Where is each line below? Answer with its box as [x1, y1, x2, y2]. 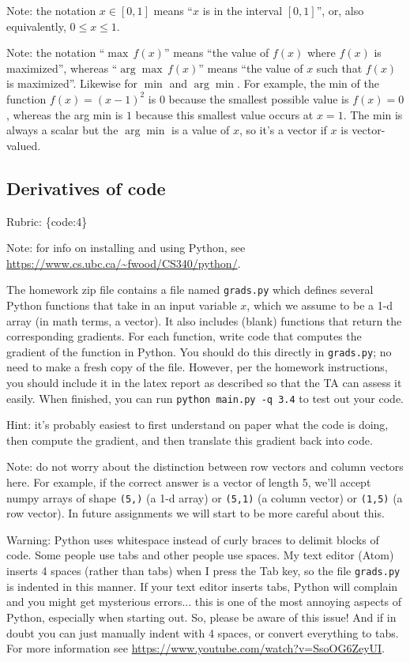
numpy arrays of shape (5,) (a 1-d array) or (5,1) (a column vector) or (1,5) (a [6, 489, 403, 506]
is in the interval [202, 2, 283, 18]
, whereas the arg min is [6, 106, 123, 122]
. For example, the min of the [237, 75, 379, 92]
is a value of [171, 122, 230, 138]
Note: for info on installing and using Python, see [6, 239, 246, 256]
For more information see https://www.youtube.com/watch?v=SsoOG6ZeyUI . [6, 640, 386, 656]
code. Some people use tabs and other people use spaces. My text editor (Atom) [6, 547, 394, 563]
